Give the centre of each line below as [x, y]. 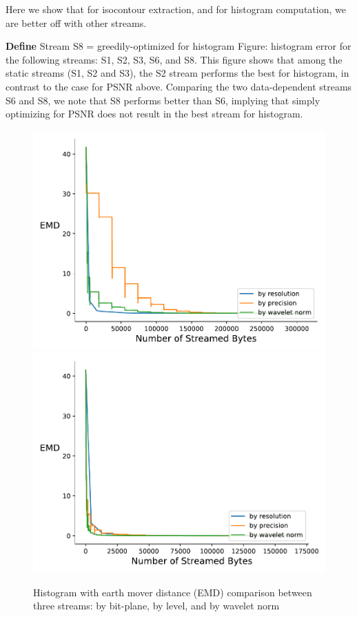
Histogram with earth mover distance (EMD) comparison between [173, 592]
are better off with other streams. [76, 22]
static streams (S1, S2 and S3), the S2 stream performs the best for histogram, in [177, 73]
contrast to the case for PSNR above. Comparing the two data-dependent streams [179, 86]
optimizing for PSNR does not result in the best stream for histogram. [154, 114]
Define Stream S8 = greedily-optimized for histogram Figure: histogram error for [178, 46]
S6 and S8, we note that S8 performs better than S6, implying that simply [163, 100]
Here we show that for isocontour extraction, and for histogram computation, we [176, 9]
